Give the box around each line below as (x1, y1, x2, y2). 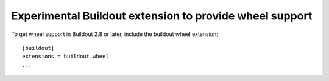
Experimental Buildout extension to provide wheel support (11, 9, 313, 23)
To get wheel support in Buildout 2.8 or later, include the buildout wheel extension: (11, 30, 219, 38)
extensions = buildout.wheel (22, 53, 109, 60)
